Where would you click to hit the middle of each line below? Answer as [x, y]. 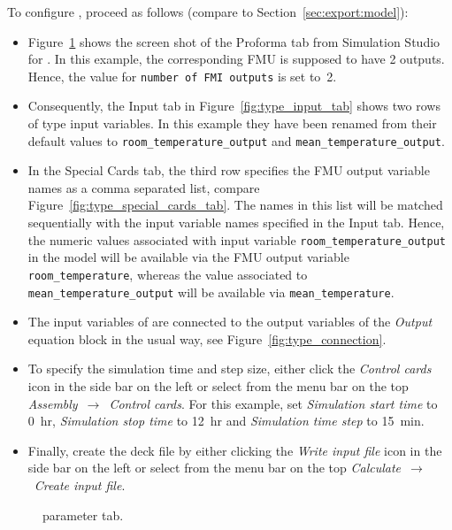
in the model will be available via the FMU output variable [188, 257]
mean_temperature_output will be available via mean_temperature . [211, 292]
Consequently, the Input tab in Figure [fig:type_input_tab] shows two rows [234, 106]
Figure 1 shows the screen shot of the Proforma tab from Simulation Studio [234, 41]
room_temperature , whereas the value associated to [168, 274]
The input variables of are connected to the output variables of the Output [230, 322]
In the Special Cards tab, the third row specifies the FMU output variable [229, 170]
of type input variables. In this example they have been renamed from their [232, 123]
